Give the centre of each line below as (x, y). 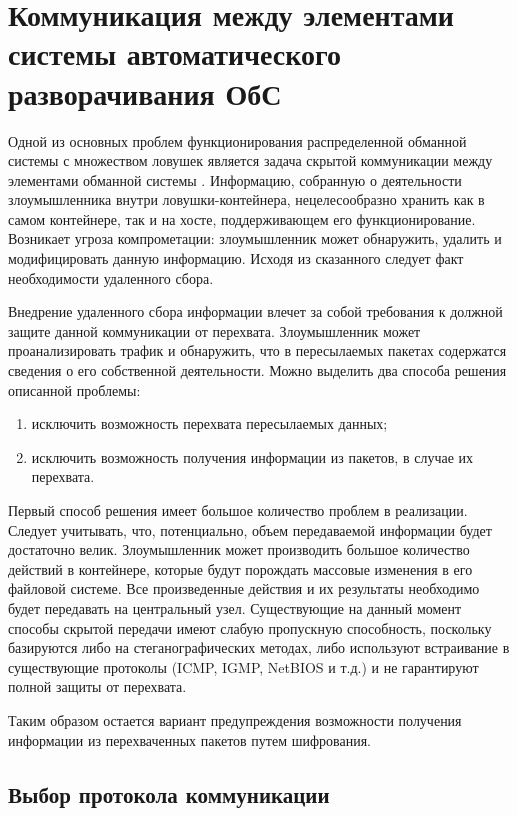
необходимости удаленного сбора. (111, 277)
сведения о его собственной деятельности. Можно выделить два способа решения (257, 370)
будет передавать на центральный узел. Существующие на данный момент (235, 607)
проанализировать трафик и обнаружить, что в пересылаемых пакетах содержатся (257, 350)
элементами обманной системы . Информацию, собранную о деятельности (235, 179)
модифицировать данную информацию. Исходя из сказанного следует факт (236, 258)
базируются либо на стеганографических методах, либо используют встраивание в (259, 647)
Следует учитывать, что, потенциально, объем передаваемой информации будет (250, 529)
